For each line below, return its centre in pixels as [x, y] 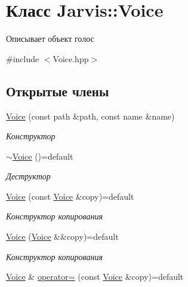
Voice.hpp [71, 58]
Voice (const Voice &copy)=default [70, 196]
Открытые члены [58, 91]
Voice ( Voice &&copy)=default [62, 236]
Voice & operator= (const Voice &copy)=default [95, 277]
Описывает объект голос [50, 39]
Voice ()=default [43, 156]
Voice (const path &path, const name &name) [90, 116]
